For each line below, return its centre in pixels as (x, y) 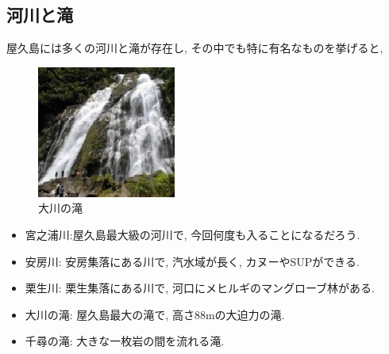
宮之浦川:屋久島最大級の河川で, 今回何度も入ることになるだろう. (193, 234)
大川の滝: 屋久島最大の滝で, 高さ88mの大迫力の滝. (155, 314)
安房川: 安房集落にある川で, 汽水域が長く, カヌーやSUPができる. (192, 261)
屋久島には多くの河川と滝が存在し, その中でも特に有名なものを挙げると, (195, 48)
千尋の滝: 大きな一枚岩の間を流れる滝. (125, 341)
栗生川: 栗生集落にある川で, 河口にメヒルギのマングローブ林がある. (200, 288)
